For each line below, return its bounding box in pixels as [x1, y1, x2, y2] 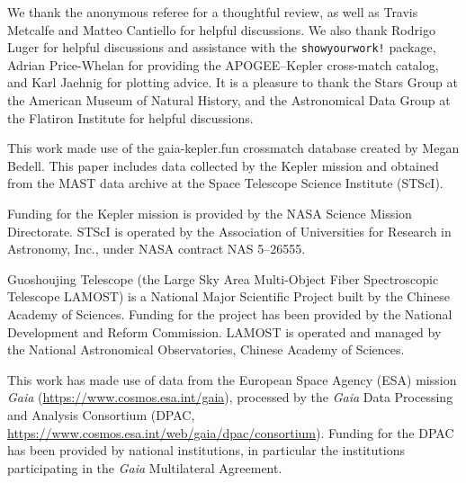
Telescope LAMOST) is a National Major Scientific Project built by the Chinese [7, 287, 450, 306]
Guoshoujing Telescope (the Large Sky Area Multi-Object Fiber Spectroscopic [7, 269, 439, 288]
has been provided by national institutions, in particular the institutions [7, 441, 405, 460]
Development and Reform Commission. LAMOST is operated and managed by [7, 322, 442, 341]
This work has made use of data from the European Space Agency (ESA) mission [7, 370, 457, 389]
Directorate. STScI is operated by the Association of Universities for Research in [7, 221, 452, 240]
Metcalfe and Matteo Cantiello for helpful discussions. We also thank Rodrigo [7, 20, 435, 39]
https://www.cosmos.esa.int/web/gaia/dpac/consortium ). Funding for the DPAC [7, 423, 454, 442]
